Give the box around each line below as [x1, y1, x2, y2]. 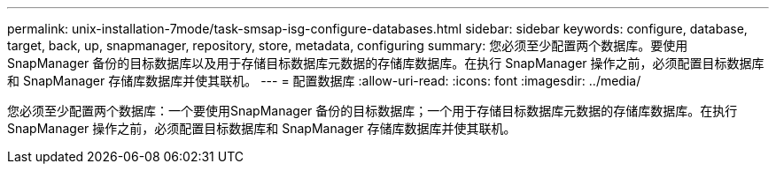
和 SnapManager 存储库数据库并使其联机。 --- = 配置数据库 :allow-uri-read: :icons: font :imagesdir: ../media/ [7, 73, 641, 88]
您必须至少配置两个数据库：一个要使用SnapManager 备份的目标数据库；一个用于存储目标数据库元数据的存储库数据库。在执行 [7, 103, 738, 118]
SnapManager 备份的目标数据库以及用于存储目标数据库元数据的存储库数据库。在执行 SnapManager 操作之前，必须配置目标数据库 [7, 56, 764, 71]
